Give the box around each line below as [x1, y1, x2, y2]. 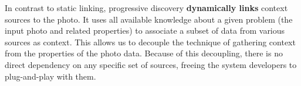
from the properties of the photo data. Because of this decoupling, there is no [5, 47, 283, 59]
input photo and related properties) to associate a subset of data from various [5, 24, 285, 37]
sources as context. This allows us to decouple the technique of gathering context [5, 35, 296, 48]
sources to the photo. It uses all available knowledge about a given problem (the [5, 13, 293, 25]
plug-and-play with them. [5, 70, 96, 82]
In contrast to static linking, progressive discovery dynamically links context [5, 2, 288, 13]
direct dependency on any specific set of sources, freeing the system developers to [5, 58, 297, 70]
